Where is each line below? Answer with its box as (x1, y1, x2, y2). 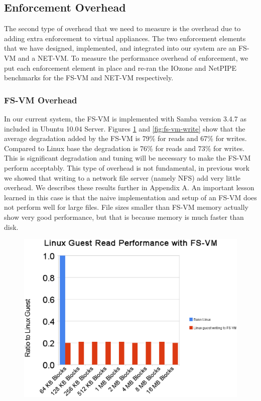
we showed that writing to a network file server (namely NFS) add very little (4, 172, 241, 183)
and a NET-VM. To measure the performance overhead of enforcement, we (18, 52, 248, 63)
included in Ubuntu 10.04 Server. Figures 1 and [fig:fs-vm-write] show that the (4, 123, 245, 133)
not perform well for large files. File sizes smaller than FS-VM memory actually (4, 202, 249, 212)
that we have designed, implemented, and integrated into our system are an (4, 43, 236, 53)
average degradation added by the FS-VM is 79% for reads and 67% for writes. (4, 133, 247, 144)
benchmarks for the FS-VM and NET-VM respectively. (4, 72, 174, 83)
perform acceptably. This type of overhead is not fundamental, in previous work (4, 162, 249, 173)
